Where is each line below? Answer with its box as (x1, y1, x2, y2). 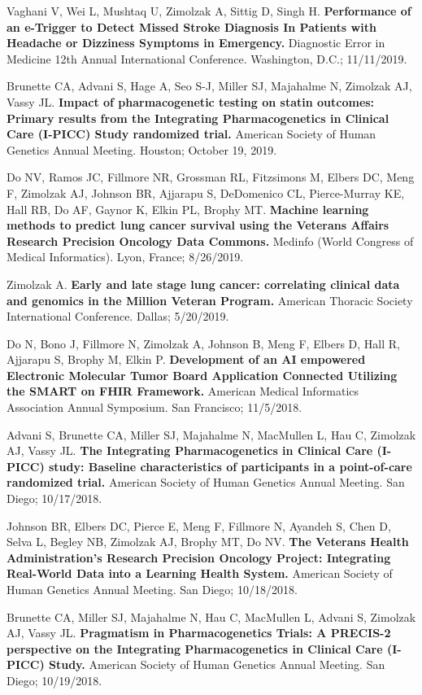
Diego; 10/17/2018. (7, 490, 102, 507)
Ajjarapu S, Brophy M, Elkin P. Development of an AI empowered (7, 351, 366, 368)
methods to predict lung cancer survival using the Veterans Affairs (7, 216, 389, 234)
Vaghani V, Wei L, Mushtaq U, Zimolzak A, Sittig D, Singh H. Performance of (7, 2, 411, 19)
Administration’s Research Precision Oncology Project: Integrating (7, 549, 391, 566)
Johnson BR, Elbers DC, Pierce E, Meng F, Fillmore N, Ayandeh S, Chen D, (7, 517, 391, 534)
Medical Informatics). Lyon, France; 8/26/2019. (7, 248, 244, 265)
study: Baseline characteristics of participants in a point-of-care (48, 457, 412, 474)
